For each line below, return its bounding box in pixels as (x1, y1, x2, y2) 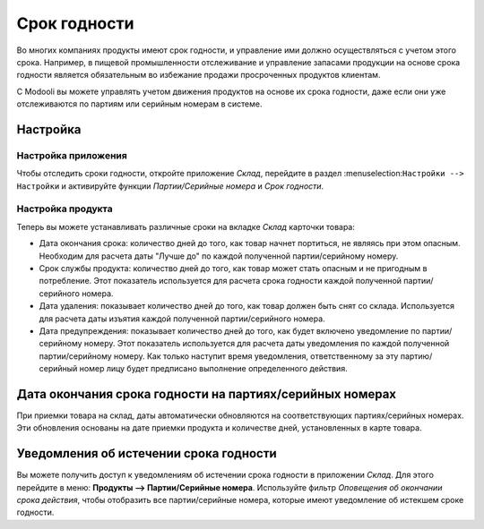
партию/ (400, 350, 433, 362)
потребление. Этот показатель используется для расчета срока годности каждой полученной (39, 276, 402, 286)
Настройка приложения (16, 149, 127, 161)
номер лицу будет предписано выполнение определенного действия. (79, 363, 349, 374)
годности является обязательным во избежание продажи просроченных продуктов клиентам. (16, 70, 381, 81)
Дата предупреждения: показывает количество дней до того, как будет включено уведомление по (39, 325, 420, 336)
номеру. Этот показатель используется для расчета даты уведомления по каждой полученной (83, 338, 450, 349)
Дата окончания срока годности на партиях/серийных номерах (16, 386, 397, 402)
